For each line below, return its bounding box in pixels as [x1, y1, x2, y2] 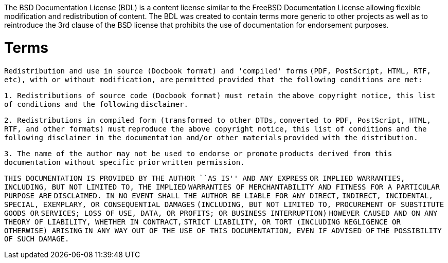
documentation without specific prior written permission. [4, 158, 245, 166]
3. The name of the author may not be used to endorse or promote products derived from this [4, 149, 392, 158]
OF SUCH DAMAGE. [4, 234, 69, 243]
